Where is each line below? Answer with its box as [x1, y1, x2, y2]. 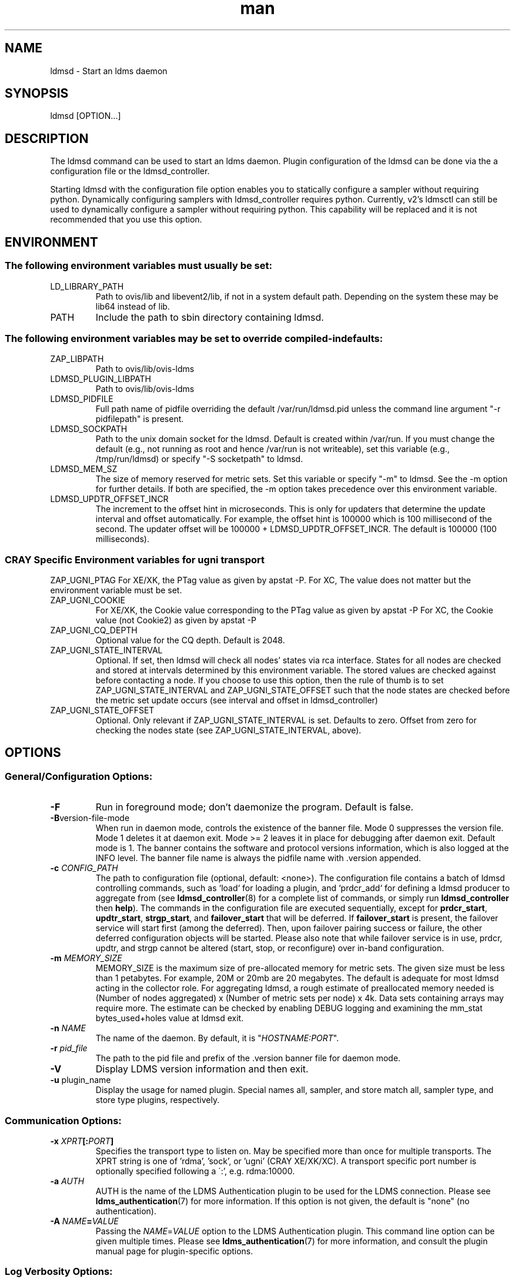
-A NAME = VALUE [50, 1215, 119, 1226]
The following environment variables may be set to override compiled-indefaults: [5, 332, 383, 344]
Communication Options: [5, 1114, 122, 1127]
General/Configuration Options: [5, 770, 153, 782]
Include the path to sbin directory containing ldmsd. [95, 311, 324, 323]
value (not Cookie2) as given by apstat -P [95, 615, 256, 625]
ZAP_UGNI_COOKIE [50, 595, 125, 605]
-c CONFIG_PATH [50, 863, 118, 873]
